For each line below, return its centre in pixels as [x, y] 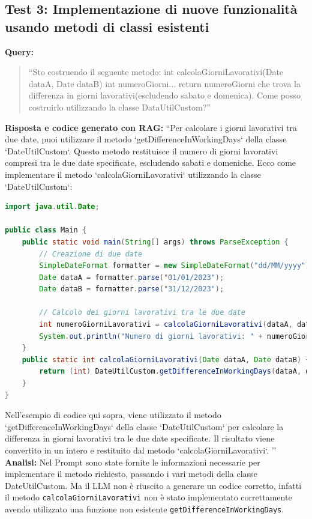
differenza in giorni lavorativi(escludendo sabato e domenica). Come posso [164, 95]
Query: [19, 51]
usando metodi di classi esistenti [107, 26]
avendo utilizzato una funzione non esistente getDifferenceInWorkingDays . [145, 509]
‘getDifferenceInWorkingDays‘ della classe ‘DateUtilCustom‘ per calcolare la [144, 426]
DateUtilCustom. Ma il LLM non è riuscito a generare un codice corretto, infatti [153, 485]
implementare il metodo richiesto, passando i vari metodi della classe [131, 474]
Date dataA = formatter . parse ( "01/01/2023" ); [132, 277]
